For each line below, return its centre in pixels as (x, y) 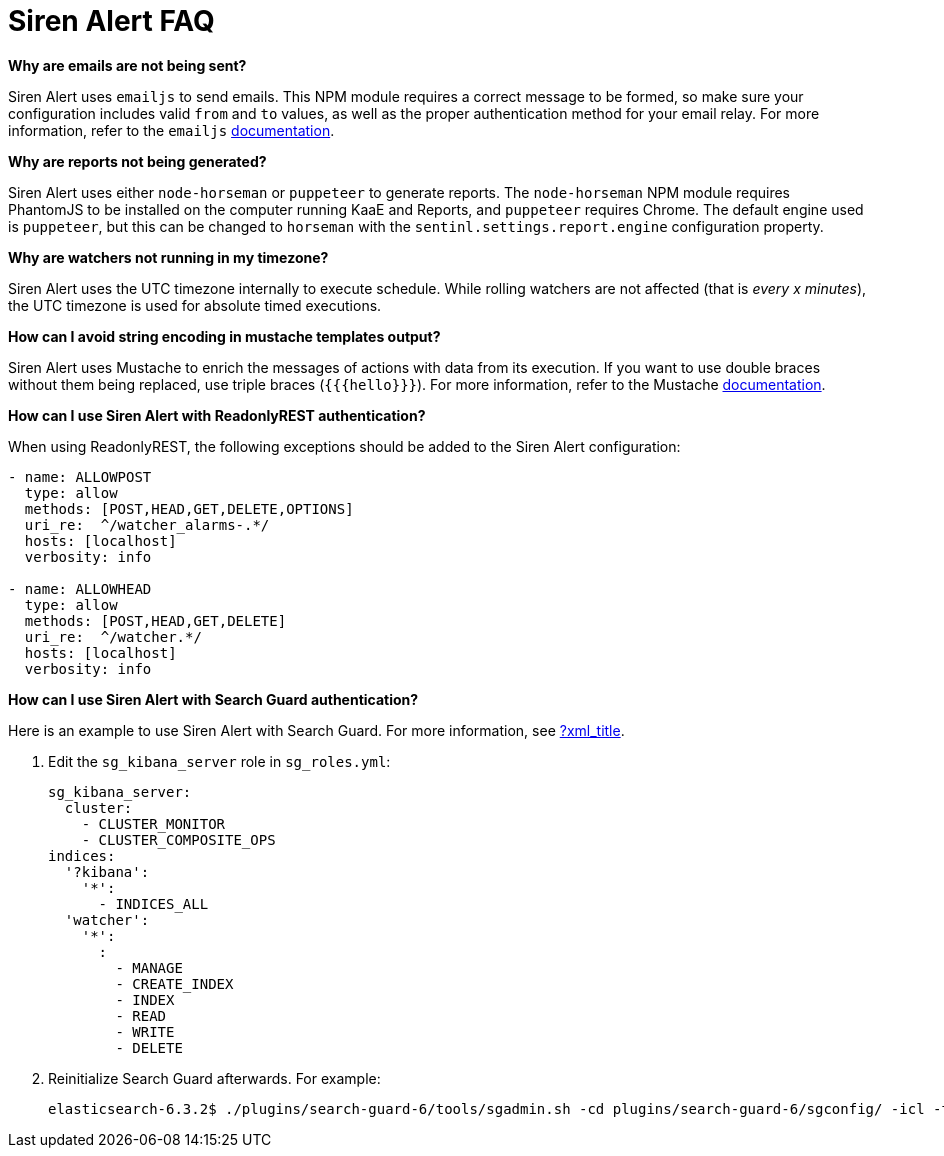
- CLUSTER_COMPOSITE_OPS (178, 839)
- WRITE (145, 1031)
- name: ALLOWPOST (80, 476)
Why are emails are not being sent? (127, 65)
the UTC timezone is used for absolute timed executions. (195, 305)
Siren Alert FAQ (111, 21)
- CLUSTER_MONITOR (153, 823)
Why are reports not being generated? (137, 161)
